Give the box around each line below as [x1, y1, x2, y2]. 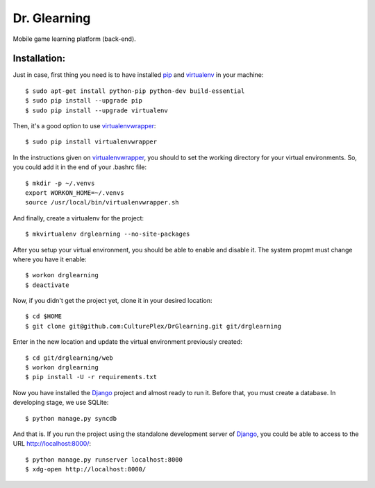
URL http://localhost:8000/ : [12, 439, 92, 448]
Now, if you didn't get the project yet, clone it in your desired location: [12, 297, 212, 305]
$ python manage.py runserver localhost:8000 [25, 455, 183, 464]
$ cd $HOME [25, 313, 62, 320]
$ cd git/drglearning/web [25, 354, 114, 362]
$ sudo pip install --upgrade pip [25, 97, 142, 105]
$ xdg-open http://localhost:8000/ [25, 465, 147, 473]
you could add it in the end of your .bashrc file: [12, 163, 147, 171]
